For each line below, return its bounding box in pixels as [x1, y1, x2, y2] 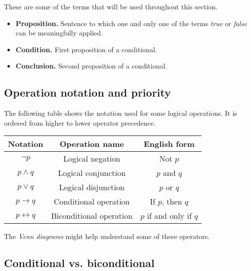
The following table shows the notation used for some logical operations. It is [4, 108, 237, 118]
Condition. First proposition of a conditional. [15, 44, 157, 54]
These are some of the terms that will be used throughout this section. [4, 1, 218, 11]
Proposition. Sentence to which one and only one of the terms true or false [15, 18, 247, 28]
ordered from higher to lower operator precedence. [4, 117, 156, 128]
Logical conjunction [58, 167, 126, 179]
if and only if [147, 210, 192, 222]
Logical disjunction [59, 181, 125, 193]
